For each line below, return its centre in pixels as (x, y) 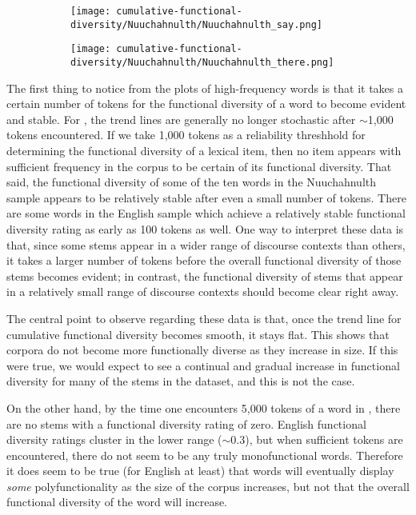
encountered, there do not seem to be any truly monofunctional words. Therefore (205, 455)
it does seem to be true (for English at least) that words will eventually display (200, 471)
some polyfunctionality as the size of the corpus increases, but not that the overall (208, 486)
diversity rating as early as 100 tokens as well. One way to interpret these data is (205, 228)
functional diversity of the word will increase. (117, 502)
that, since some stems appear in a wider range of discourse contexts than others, (206, 244)
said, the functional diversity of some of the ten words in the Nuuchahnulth (192, 182)
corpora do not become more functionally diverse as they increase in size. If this (202, 350)
